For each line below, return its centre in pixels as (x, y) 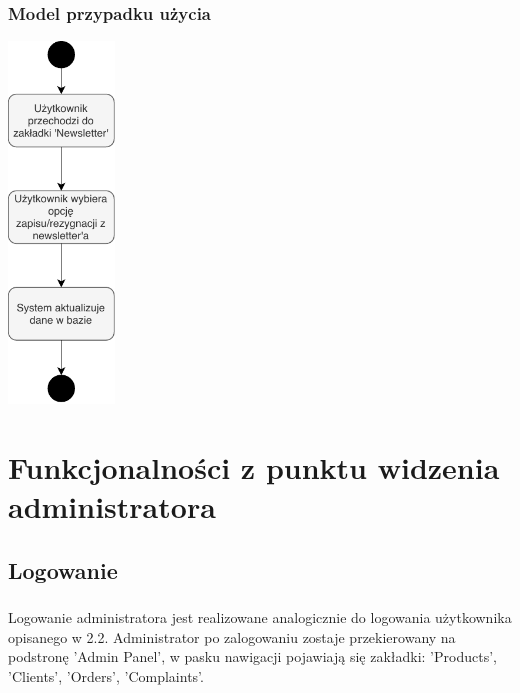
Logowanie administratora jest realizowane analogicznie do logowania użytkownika (260, 617)
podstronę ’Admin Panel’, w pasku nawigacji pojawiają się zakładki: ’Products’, (252, 656)
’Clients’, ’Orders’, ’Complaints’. (106, 676)
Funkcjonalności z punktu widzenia (254, 466)
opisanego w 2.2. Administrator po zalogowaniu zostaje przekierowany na (232, 636)
